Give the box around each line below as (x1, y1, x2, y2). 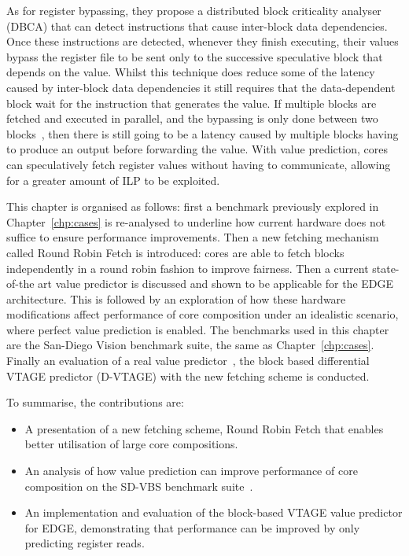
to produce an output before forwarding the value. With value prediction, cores (6, 141, 388, 157)
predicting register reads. (24, 535, 145, 551)
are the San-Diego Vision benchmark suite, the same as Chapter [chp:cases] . (6, 337, 374, 353)
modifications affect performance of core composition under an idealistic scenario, (6, 306, 399, 322)
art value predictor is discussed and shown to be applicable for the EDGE (38, 275, 394, 292)
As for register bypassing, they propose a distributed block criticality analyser (6, 2, 381, 18)
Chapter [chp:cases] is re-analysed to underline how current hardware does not (6, 213, 386, 230)
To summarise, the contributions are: (6, 394, 184, 411)
